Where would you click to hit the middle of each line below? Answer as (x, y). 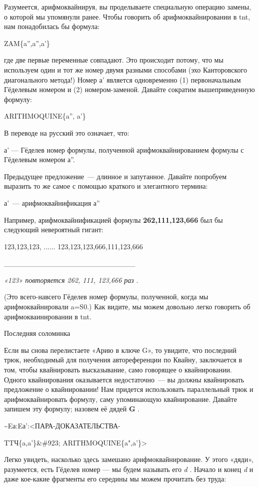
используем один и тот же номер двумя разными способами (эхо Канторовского (125, 69)
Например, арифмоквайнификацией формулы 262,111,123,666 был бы (113, 219)
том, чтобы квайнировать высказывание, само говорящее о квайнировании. (118, 370)
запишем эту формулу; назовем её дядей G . (72, 409)
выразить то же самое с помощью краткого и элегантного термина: (106, 186)
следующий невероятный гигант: (54, 229)
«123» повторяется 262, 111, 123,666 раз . (71, 280)
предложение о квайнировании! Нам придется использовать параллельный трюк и (129, 389)
